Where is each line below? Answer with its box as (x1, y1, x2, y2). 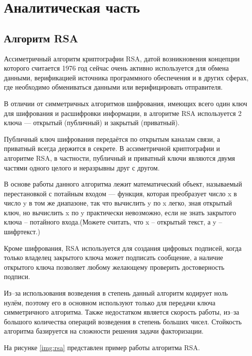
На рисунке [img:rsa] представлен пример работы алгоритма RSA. (4, 342, 200, 353)
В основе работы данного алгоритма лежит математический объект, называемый (4, 179, 242, 189)
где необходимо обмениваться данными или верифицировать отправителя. (4, 82, 223, 92)
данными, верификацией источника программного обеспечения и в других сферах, (4, 72, 249, 82)
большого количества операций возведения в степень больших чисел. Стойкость (4, 316, 242, 326)
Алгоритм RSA (4, 30, 78, 45)
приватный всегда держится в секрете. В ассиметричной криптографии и (4, 143, 220, 153)
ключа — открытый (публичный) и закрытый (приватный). (4, 117, 180, 128)
